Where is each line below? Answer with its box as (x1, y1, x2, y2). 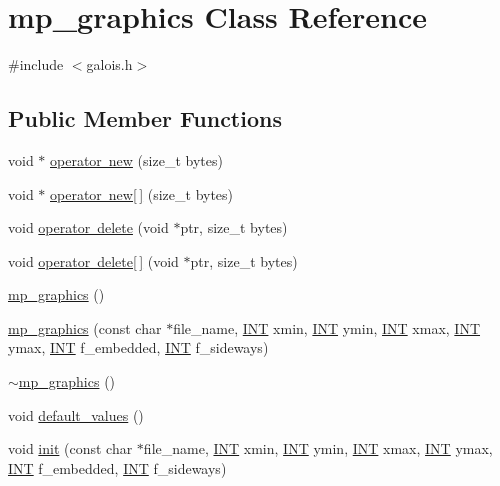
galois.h (86, 54, 133, 75)
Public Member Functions (8, 103, 282, 134)
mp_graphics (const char (8, 317, 162, 338)
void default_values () (8, 404, 144, 425)
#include (8, 54, 64, 75)
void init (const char (8, 438, 133, 459)
